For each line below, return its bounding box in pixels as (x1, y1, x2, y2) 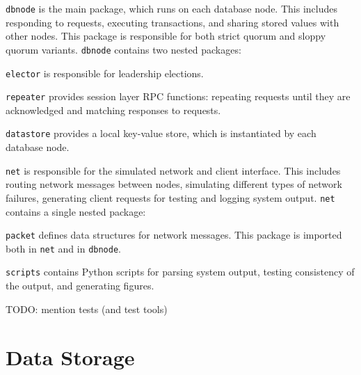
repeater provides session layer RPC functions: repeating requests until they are (6, 89, 351, 104)
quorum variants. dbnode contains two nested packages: (6, 42, 241, 56)
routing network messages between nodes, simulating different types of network (6, 177, 342, 191)
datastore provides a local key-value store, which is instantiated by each (6, 126, 316, 141)
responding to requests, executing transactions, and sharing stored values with (6, 15, 339, 29)
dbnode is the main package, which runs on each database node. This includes (6, 1, 337, 15)
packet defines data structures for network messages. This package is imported (6, 228, 342, 242)
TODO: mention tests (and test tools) (6, 301, 168, 316)
